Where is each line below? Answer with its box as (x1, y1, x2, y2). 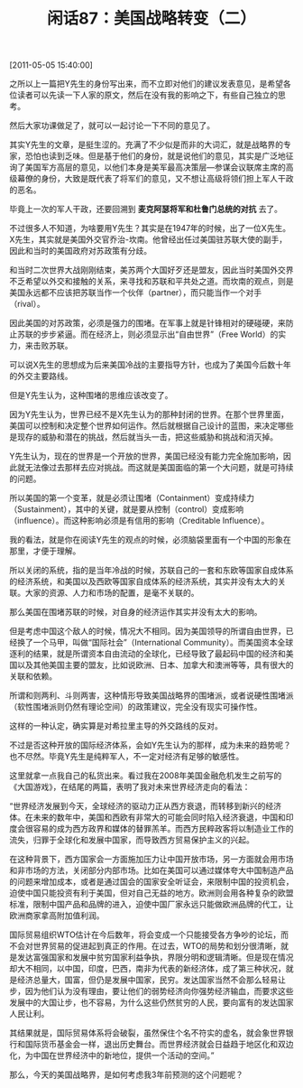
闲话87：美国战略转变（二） (46, 8, 257, 29)
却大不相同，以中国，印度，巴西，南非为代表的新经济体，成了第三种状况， (9, 963, 286, 974)
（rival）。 (9, 299, 45, 310)
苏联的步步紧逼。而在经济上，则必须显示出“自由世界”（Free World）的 (16, 329, 279, 339)
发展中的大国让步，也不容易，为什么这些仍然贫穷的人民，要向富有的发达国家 (9, 997, 294, 1008)
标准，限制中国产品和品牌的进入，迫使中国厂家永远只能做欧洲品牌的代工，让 (9, 899, 294, 910)
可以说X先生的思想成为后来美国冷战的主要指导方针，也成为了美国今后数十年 (9, 359, 291, 370)
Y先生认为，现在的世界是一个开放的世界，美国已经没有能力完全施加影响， (9, 451, 284, 461)
